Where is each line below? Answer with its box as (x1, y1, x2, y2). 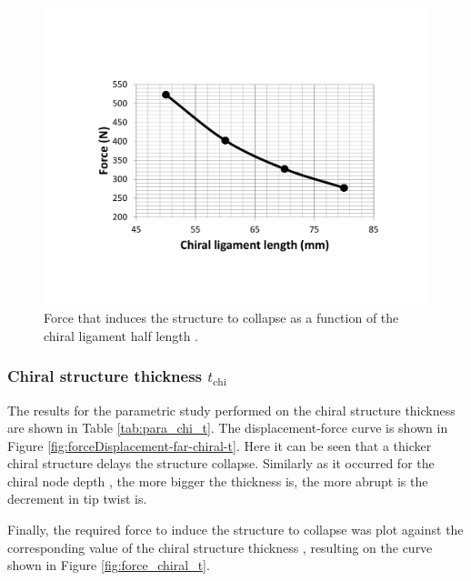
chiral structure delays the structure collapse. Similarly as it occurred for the (7, 454, 435, 473)
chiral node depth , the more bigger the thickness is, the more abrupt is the (7, 471, 428, 490)
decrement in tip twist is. (7, 489, 147, 508)
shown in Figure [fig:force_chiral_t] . (7, 556, 210, 575)
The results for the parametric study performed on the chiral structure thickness (7, 400, 456, 419)
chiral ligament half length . (44, 326, 199, 345)
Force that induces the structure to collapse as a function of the (44, 308, 399, 327)
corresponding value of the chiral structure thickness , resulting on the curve (7, 537, 433, 556)
